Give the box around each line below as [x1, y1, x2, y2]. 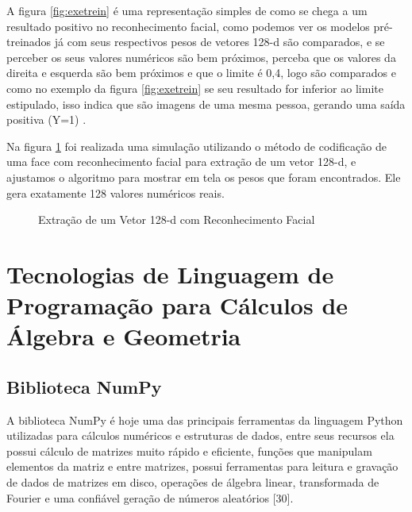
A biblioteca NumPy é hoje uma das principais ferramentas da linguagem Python [6, 411, 403, 428]
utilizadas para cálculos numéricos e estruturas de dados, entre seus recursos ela [6, 427, 395, 444]
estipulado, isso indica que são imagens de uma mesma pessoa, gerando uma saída [6, 95, 406, 112]
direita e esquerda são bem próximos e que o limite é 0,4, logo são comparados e [6, 64, 396, 81]
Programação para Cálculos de [6, 289, 348, 321]
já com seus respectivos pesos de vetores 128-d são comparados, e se [54, 33, 385, 50]
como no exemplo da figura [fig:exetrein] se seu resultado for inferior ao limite [6, 79, 383, 96]
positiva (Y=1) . [6, 111, 87, 128]
